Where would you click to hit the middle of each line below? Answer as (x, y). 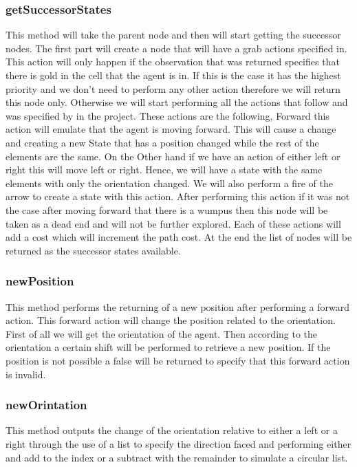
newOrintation (46, 405)
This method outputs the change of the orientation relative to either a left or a (172, 430)
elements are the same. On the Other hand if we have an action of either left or (173, 156)
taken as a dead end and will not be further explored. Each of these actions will (173, 223)
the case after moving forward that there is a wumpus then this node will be (167, 209)
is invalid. (26, 374)
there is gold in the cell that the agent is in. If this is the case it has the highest (173, 75)
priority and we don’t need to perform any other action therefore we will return (173, 88)
